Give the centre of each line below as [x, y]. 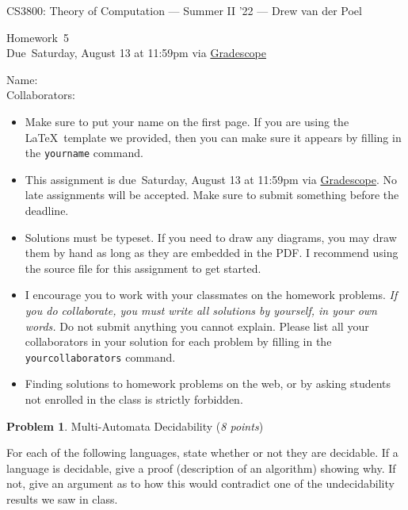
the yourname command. [84, 153]
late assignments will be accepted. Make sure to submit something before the [212, 195]
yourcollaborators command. [100, 357]
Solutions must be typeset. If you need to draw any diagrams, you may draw [211, 237]
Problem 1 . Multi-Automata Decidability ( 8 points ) [135, 426]
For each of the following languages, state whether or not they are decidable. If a [202, 452]
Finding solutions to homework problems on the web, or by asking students [208, 383]
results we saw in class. [62, 498]
